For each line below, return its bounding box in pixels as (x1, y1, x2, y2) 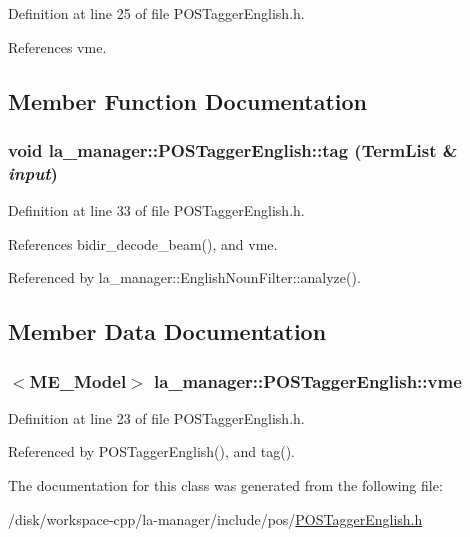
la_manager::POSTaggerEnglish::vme (154, 368, 462, 393)
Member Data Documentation (8, 316, 327, 347)
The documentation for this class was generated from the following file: (8, 475, 443, 496)
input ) (8, 160, 58, 185)
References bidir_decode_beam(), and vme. (8, 233, 278, 254)
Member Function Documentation (8, 85, 368, 116)
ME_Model (29, 368, 127, 393)
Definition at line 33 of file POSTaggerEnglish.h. (8, 200, 305, 221)
